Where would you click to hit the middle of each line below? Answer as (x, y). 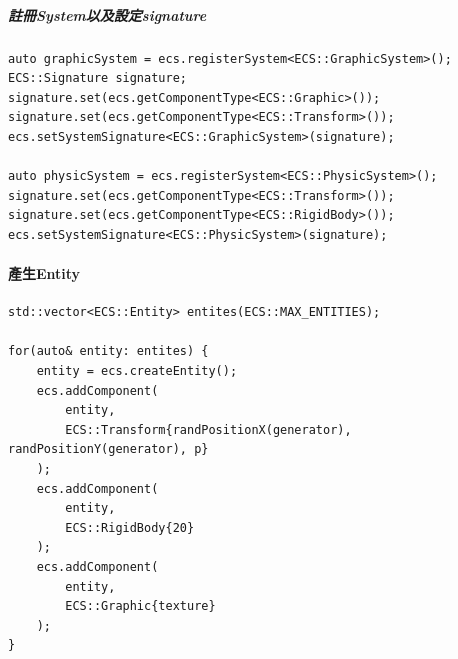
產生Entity (44, 273)
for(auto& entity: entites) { (108, 351)
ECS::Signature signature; (97, 78)
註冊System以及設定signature (107, 14)
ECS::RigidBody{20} (130, 527)
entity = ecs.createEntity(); (137, 371)
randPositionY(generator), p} (108, 449)
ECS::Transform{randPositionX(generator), (208, 429)
